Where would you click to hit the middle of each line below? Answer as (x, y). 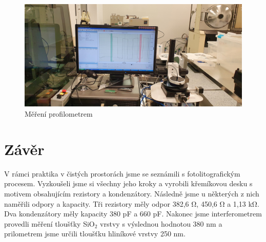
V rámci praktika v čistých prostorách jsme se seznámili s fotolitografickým (122, 173)
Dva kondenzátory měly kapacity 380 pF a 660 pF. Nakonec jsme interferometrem (133, 214)
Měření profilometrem (59, 114)
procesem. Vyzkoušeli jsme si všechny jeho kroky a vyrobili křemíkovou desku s (128, 183)
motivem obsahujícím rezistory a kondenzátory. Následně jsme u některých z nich (132, 193)
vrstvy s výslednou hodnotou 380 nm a (161, 223)
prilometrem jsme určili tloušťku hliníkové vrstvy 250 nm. (95, 234)
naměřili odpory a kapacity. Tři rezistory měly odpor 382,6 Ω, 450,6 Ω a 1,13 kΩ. (132, 203)
